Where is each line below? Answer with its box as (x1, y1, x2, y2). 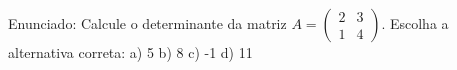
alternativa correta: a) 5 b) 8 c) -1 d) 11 (8, 42, 253, 62)
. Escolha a (381, 13, 449, 33)
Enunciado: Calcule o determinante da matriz (8, 13, 287, 33)
